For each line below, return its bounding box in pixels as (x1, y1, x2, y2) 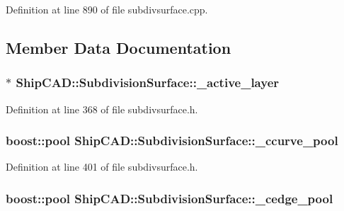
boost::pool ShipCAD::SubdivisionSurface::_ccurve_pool (6, 132, 338, 149)
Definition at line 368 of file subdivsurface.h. (6, 101, 198, 116)
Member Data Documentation (6, 36, 231, 58)
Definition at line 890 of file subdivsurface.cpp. (6, 2, 208, 16)
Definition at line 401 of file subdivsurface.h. (6, 159, 198, 174)
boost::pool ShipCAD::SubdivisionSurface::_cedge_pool (6, 189, 333, 207)
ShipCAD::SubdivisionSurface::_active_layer (16, 74, 280, 91)
